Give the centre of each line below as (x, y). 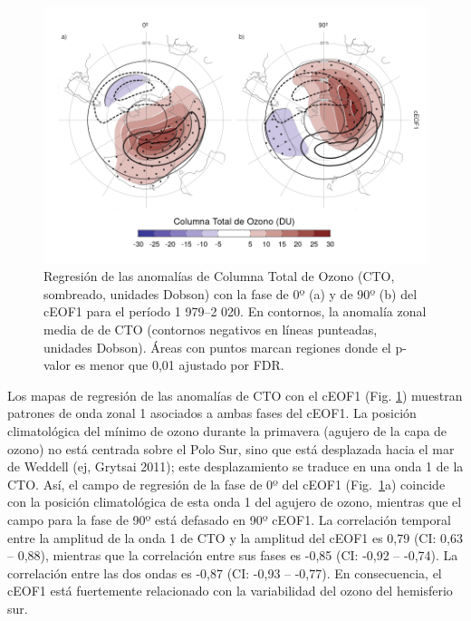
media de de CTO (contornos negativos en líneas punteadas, (211, 330)
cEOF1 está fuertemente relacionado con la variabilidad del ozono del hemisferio (230, 591)
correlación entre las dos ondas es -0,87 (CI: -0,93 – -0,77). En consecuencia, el (225, 572)
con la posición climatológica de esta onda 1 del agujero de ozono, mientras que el (235, 502)
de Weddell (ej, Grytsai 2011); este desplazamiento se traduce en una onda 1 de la (235, 466)
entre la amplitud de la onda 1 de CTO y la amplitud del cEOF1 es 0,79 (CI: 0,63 (235, 537)
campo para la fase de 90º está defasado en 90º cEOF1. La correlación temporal (229, 519)
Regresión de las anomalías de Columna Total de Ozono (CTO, (219, 276)
